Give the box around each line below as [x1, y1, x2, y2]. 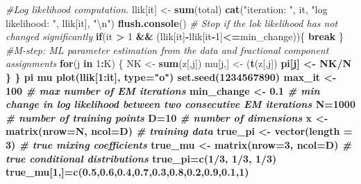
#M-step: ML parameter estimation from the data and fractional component [6, 42, 329, 57]
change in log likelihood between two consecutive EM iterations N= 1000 [6, 97, 355, 111]
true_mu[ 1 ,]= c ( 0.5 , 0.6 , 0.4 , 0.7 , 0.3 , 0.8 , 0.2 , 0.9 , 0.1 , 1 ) [6, 165, 249, 179]
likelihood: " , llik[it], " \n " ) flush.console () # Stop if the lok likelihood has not [6, 15, 338, 30]
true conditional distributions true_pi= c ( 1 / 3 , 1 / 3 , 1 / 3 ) [6, 151, 277, 165]
